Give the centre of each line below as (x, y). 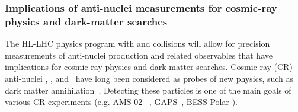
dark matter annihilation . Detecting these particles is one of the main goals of (148, 90)
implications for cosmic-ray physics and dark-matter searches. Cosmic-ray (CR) (149, 67)
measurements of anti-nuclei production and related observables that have (139, 55)
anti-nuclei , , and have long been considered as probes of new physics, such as (149, 78)
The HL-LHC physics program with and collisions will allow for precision (137, 44)
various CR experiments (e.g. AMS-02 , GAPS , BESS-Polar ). (121, 102)
